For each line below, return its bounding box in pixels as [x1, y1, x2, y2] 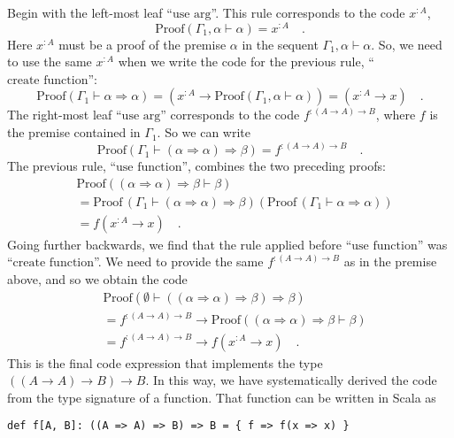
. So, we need [371, 35, 442, 53]
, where [375, 105, 416, 124]
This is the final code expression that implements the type [7, 353, 323, 372]
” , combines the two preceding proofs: [181, 157, 386, 175]
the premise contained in [7, 123, 141, 142]
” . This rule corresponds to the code [211, 4, 405, 21]
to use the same [7, 52, 92, 71]
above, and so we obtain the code [7, 269, 188, 288]
